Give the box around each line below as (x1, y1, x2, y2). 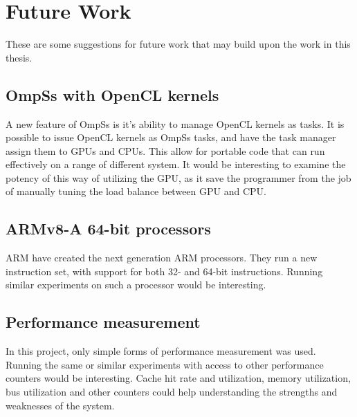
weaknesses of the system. (6, 398, 115, 412)
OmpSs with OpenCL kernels (6, 84, 219, 105)
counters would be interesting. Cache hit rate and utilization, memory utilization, (6, 371, 351, 385)
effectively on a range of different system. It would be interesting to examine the (6, 157, 346, 172)
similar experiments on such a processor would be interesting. (6, 277, 266, 292)
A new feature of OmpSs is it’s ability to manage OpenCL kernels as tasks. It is (6, 116, 345, 131)
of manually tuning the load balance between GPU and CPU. (6, 184, 266, 198)
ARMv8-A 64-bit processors (6, 218, 211, 239)
